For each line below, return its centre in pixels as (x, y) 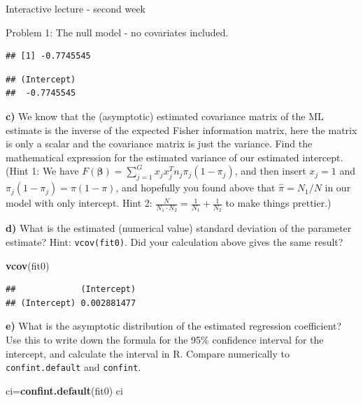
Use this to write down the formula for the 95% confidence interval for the (165, 339)
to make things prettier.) (278, 203)
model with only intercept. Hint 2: (79, 203)
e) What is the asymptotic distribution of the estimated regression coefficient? (174, 326)
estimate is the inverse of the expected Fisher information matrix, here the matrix (181, 130)
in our (338, 188)
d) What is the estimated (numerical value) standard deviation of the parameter (179, 228)
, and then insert (270, 171)
